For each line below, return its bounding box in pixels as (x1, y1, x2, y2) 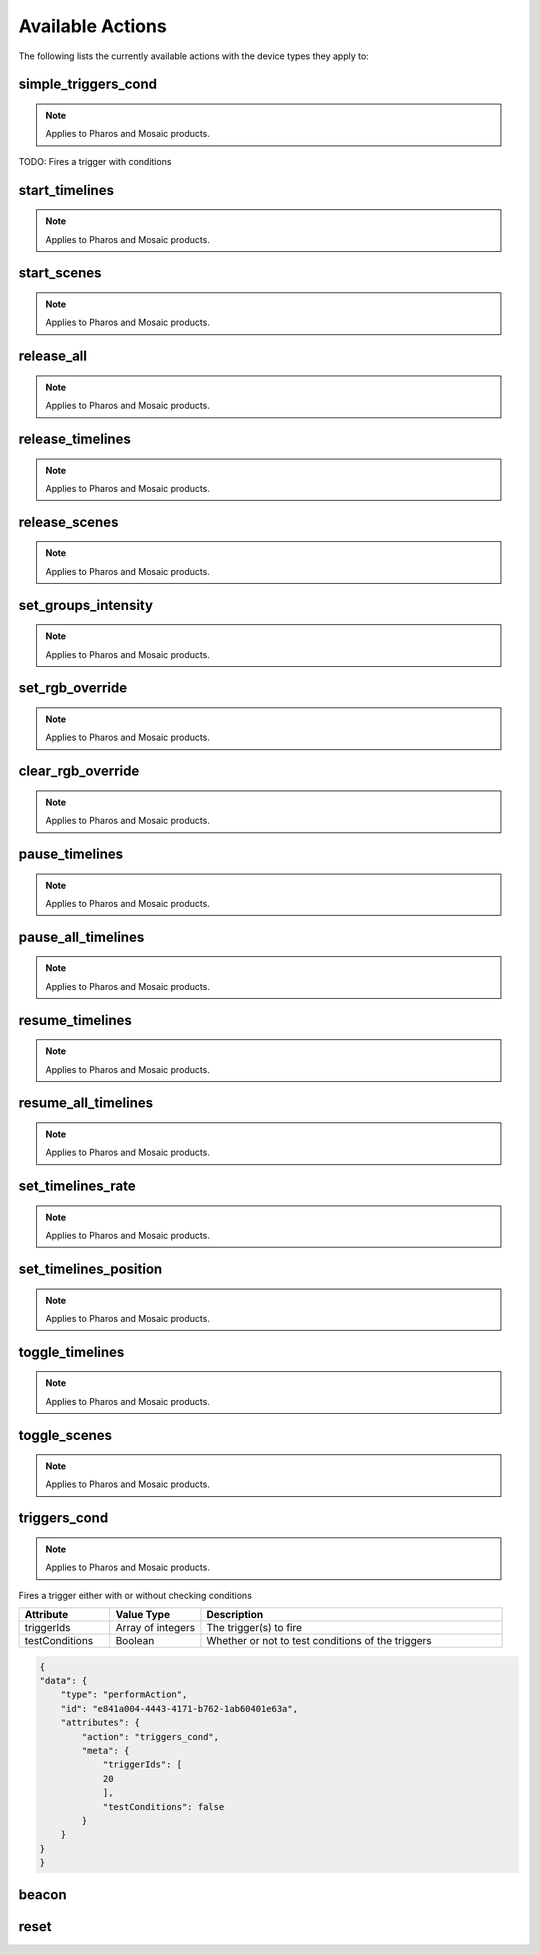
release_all (18, 348, 87, 365)
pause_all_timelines (18, 928, 145, 945)
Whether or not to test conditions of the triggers (206, 1634, 432, 1648)
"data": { (39, 1675, 88, 1687)
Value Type (115, 1608, 170, 1622)
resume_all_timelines (18, 1095, 154, 1112)
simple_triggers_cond (18, 76, 157, 93)
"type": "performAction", (60, 1689, 188, 1700)
